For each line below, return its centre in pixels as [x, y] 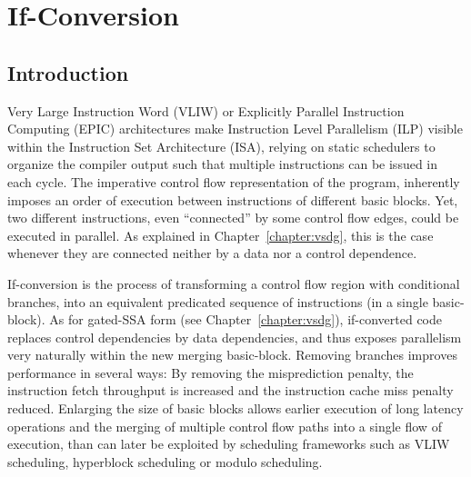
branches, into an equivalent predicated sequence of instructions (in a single [218, 301]
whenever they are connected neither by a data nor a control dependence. [212, 253]
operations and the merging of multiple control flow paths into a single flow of [225, 426]
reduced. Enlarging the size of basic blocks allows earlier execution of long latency [235, 408]
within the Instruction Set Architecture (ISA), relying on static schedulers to [221, 146]
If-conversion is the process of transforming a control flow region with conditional [234, 283]
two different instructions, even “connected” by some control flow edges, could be [233, 218]
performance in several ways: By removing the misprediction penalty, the [210, 372]
